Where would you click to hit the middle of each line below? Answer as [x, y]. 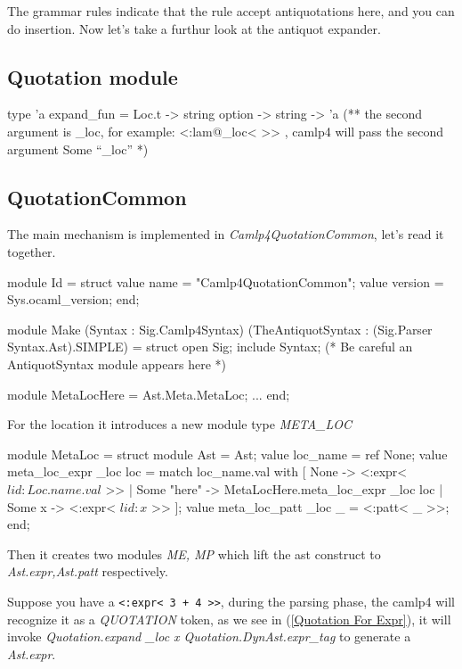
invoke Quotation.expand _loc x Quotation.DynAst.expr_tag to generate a [209, 636]
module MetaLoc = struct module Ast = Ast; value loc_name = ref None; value [227, 454]
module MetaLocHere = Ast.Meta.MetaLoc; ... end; [149, 394]
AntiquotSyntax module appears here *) [117, 363]
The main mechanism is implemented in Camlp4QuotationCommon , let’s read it [226, 234]
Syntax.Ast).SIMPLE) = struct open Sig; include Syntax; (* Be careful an [210, 347]
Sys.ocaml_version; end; [73, 299]
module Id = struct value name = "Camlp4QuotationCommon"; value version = [226, 281]
